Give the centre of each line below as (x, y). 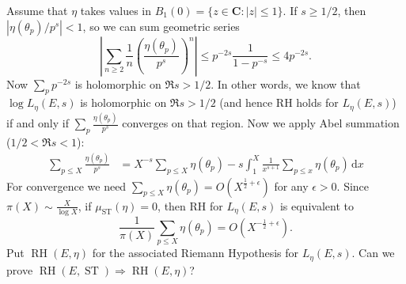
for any (291, 186)
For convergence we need (66, 186)
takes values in (116, 10)
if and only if (38, 123)
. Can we (373, 253)
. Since (353, 186)
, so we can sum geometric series (161, 26)
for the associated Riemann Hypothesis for (195, 253)
